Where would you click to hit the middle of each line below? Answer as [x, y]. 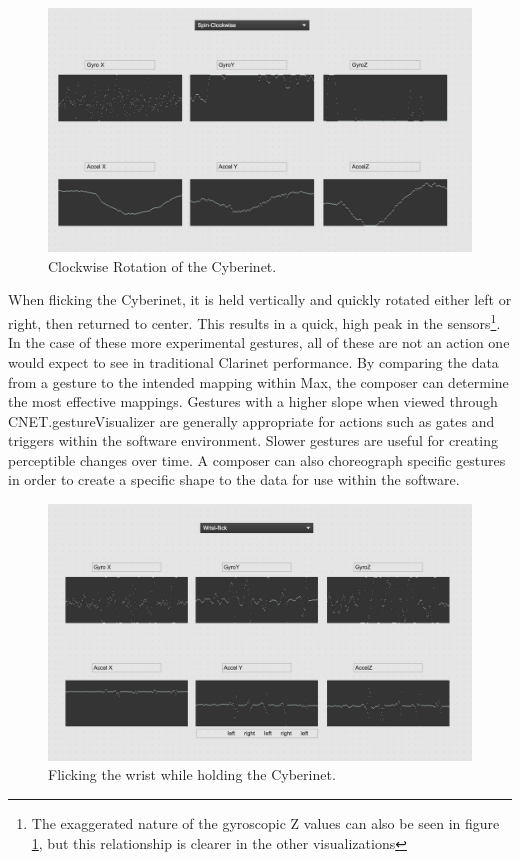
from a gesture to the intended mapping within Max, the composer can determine [258, 381]
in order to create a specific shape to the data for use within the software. [234, 479]
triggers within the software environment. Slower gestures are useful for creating [253, 440]
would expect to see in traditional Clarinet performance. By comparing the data [253, 361]
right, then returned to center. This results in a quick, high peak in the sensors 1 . [254, 321]
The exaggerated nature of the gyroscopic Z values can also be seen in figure [265, 822]
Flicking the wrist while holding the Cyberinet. [192, 774]
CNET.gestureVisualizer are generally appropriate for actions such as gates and [251, 420]
